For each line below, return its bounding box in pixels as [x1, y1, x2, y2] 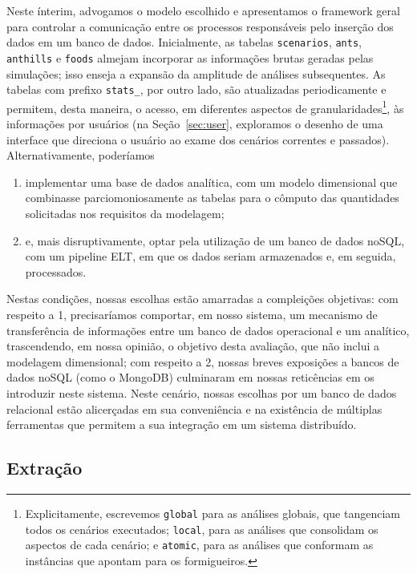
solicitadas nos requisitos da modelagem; [25, 204, 225, 221]
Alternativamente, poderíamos [6, 147, 155, 164]
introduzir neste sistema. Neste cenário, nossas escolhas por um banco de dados [6, 384, 397, 401]
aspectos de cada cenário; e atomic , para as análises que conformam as [25, 536, 374, 553]
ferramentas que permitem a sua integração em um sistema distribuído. [6, 416, 357, 433]
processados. [25, 263, 87, 280]
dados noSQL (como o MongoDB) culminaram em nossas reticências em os [6, 369, 374, 386]
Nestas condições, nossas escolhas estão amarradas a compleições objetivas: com [6, 290, 399, 307]
